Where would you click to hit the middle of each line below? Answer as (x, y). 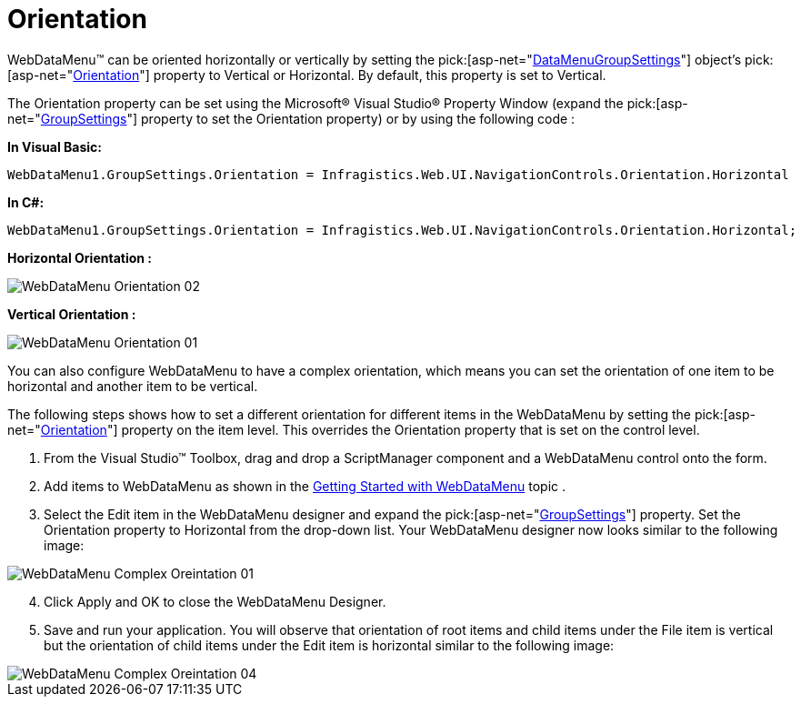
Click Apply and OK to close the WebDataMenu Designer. (215, 601)
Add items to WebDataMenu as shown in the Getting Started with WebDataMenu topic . (305, 486)
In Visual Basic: (55, 146)
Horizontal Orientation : (80, 257)
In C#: (26, 202)
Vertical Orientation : (72, 314)
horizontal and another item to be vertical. (133, 386)
